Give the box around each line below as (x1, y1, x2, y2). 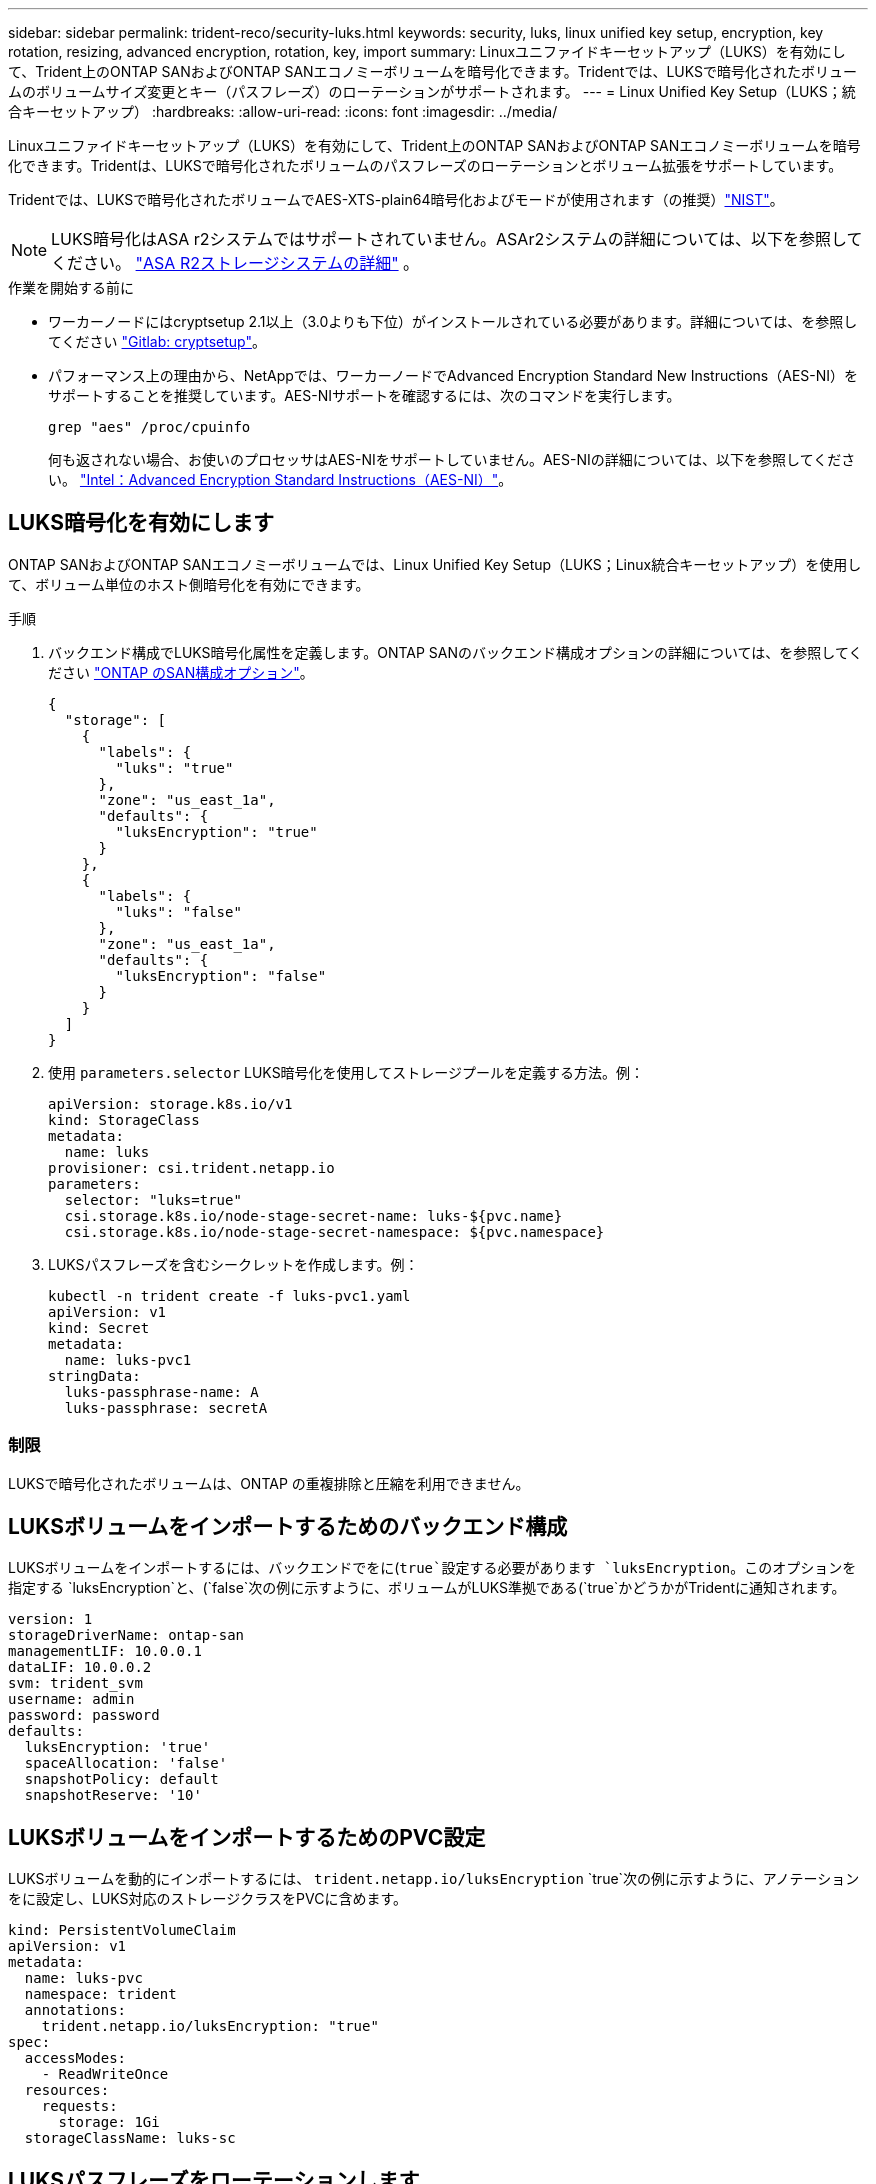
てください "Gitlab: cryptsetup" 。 (48, 333, 266, 350)
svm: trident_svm (8, 1675, 143, 1692)
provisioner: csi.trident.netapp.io (48, 1159, 335, 1176)
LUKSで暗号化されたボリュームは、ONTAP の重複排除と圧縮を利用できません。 (8, 1474, 530, 1492)
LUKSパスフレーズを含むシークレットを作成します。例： (48, 1255, 419, 1273)
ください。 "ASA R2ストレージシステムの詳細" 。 (51, 253, 420, 273)
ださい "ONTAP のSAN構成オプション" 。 (48, 663, 314, 681)
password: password (8, 1707, 160, 1724)
